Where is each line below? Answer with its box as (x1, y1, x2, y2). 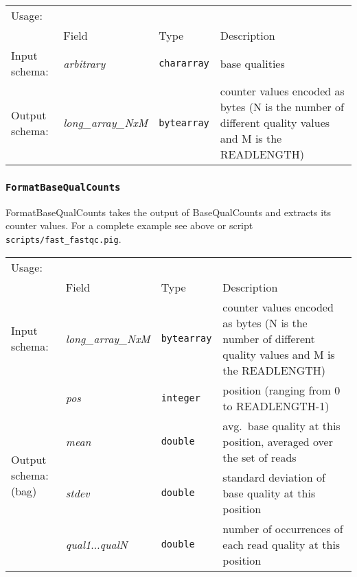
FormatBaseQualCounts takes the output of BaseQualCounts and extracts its (5, 204, 332, 219)
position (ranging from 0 (222, 381, 341, 398)
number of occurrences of (222, 520, 343, 537)
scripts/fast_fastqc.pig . (5, 231, 122, 246)
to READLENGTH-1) (222, 397, 330, 414)
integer (161, 392, 200, 403)
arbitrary (63, 55, 106, 71)
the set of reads (222, 449, 297, 465)
